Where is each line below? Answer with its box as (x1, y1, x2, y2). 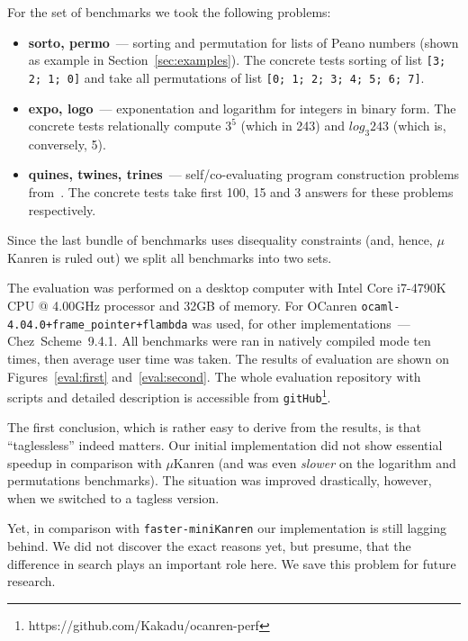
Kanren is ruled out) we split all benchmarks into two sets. (7, 248, 332, 266)
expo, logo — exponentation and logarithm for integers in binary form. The (28, 98, 456, 117)
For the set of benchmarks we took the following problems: (7, 3, 331, 21)
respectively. (28, 200, 96, 219)
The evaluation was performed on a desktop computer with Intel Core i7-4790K (7, 278, 446, 297)
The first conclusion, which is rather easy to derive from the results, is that (7, 418, 422, 437)
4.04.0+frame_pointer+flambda (7, 318, 188, 331)
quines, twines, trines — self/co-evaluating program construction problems (28, 165, 460, 184)
